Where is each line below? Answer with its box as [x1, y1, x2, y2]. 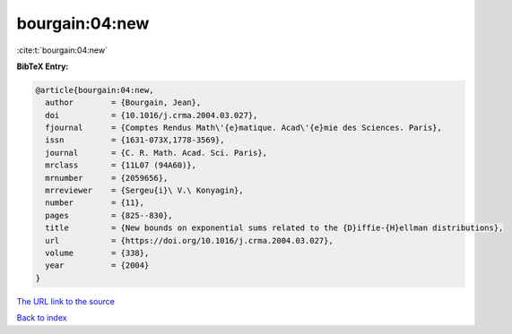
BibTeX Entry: [16, 61, 69, 72]
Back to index [16, 313, 67, 323]
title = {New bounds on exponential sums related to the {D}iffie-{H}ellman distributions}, [45, 223, 504, 233]
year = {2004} [45, 261, 150, 270]
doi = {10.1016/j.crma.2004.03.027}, [45, 110, 258, 120]
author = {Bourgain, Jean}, [45, 98, 202, 107]
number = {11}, [45, 198, 145, 208]
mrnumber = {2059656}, [45, 173, 169, 183]
